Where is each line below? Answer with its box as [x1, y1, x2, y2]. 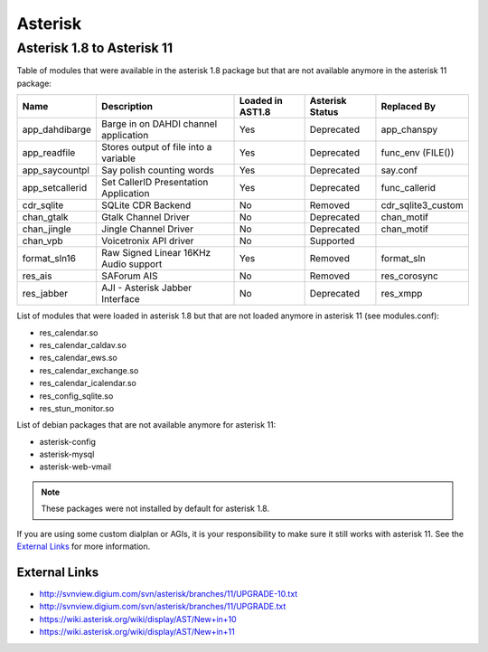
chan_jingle [22, 222, 71, 235]
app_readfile [22, 146, 76, 159]
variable [100, 152, 136, 165]
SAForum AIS [100, 269, 158, 282]
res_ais [22, 269, 52, 282]
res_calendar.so [39, 326, 99, 338]
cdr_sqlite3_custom [380, 199, 465, 212]
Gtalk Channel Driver [100, 211, 190, 223]
